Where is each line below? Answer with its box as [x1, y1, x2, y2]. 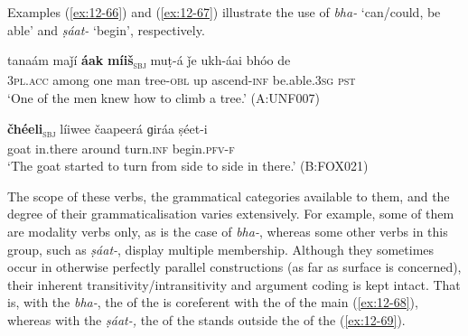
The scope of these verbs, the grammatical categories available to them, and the [7, 186, 450, 205]
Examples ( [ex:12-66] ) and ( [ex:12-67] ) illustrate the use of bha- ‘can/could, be [7, 3, 441, 21]
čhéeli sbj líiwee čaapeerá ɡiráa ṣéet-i [7, 118, 208, 140]
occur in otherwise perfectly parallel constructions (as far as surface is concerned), [7, 257, 462, 276]
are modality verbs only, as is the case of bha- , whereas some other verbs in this [7, 222, 448, 240]
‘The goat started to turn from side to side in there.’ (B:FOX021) [7, 156, 369, 175]
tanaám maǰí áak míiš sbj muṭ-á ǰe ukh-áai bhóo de [7, 51, 291, 71]
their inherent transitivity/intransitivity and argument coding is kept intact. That [7, 275, 461, 294]
